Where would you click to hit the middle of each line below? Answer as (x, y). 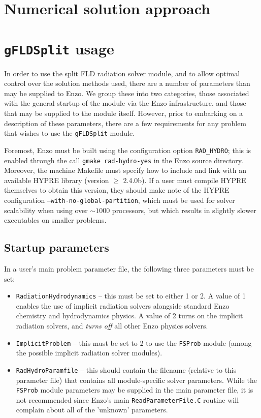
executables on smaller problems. (55, 220)
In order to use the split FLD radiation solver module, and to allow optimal (122, 73)
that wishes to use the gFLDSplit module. (70, 133)
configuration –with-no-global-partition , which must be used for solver (120, 200)
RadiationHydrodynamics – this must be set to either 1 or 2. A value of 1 (131, 296)
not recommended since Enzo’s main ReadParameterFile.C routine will (127, 399)
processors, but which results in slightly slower (184, 210)
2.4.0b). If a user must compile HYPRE (185, 180)
